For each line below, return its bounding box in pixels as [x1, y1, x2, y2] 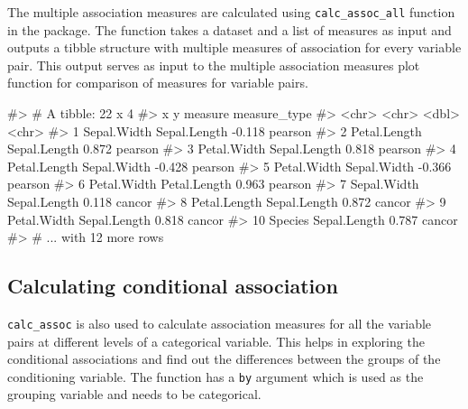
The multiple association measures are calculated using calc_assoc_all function [7, 3, 455, 21]
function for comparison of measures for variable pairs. [7, 73, 308, 92]
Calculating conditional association [7, 272, 338, 300]
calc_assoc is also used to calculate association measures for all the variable [7, 313, 432, 332]
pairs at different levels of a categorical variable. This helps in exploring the [7, 331, 425, 350]
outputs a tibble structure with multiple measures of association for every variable [7, 38, 462, 57]
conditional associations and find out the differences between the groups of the [7, 349, 441, 368]
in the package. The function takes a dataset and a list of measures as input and [7, 20, 452, 39]
